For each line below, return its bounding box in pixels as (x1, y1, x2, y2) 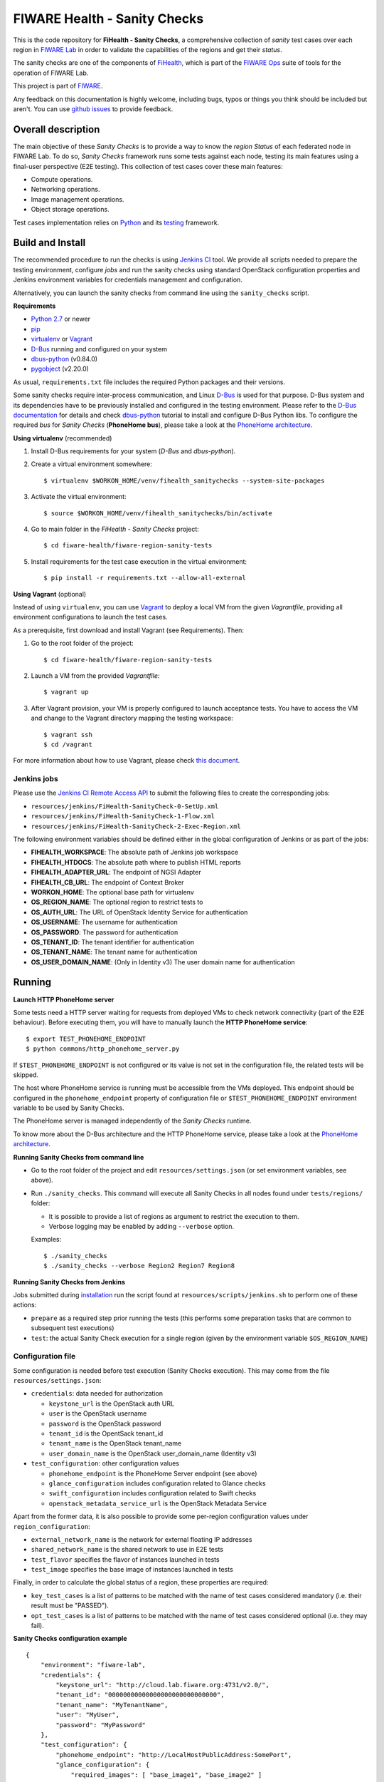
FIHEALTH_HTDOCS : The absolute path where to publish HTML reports (31, 857, 241, 866)
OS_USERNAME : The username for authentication (31, 918, 178, 927)
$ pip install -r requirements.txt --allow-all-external (43, 574, 247, 582)
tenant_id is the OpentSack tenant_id (48, 1429, 164, 1438)
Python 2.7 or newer (31, 314, 91, 324)
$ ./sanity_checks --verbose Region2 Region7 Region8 (43, 1262, 235, 1270)
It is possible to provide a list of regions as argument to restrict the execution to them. (48, 1212, 299, 1220)
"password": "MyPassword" (55, 1721, 146, 1729)
